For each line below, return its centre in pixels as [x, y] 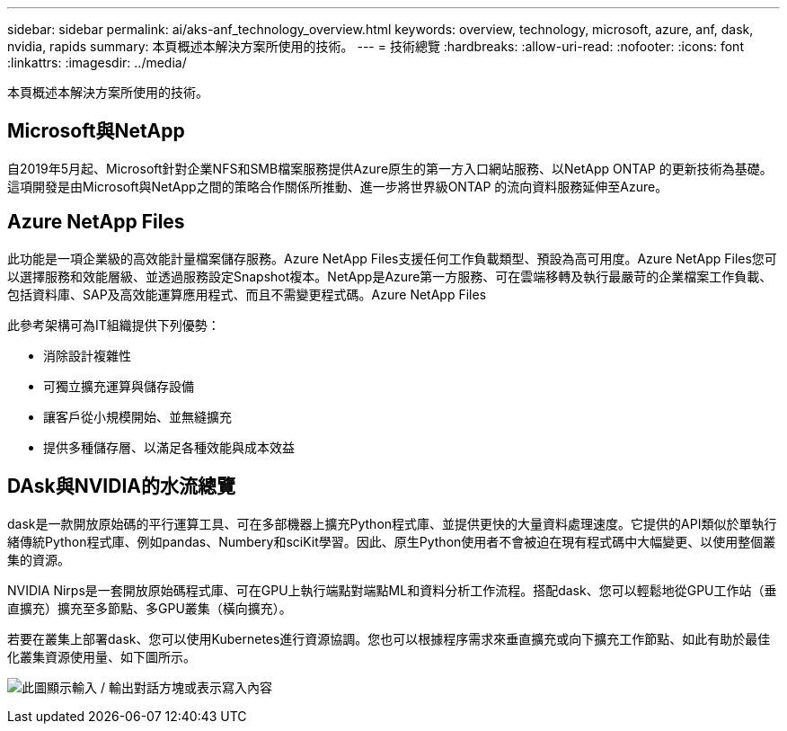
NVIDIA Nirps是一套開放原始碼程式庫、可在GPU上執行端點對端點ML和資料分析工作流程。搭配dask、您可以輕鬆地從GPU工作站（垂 [392, 590]
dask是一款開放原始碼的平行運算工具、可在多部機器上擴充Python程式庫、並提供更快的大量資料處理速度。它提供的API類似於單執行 [392, 523]
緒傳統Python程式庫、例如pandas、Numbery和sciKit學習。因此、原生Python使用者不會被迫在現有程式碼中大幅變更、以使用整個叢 [392, 541]
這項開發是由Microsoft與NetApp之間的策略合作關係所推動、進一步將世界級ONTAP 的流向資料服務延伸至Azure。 [338, 186]
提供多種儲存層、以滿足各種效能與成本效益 [169, 447]
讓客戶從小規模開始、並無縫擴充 [137, 416]
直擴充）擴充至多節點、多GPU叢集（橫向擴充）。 [150, 608]
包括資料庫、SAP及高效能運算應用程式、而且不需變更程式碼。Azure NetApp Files [247, 294]
